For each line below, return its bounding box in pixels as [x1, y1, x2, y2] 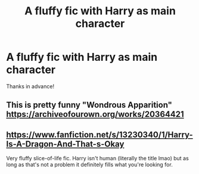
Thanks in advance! [6, 82, 55, 90]
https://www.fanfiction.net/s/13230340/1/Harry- [6, 129, 193, 139]
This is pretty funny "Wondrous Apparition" [6, 100, 173, 110]
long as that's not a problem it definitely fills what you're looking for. [6, 161, 173, 168]
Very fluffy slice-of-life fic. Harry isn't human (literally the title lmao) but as [6, 155, 189, 162]
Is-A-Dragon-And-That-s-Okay [6, 139, 125, 149]
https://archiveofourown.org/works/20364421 [6, 109, 184, 120]
